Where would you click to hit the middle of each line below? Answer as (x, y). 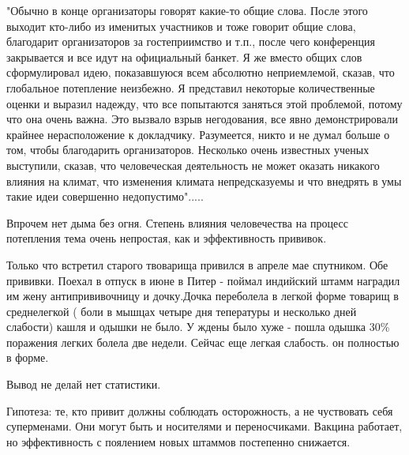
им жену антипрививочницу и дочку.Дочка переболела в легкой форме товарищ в (203, 296)
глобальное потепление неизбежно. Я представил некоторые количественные (191, 87)
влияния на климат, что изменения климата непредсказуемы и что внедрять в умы (204, 180)
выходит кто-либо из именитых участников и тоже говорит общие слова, (181, 26)
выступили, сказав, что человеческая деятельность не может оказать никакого (193, 165)
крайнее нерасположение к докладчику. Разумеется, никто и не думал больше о (198, 134)
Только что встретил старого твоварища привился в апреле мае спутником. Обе (197, 264)
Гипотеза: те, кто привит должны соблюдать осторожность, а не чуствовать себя (200, 410)
